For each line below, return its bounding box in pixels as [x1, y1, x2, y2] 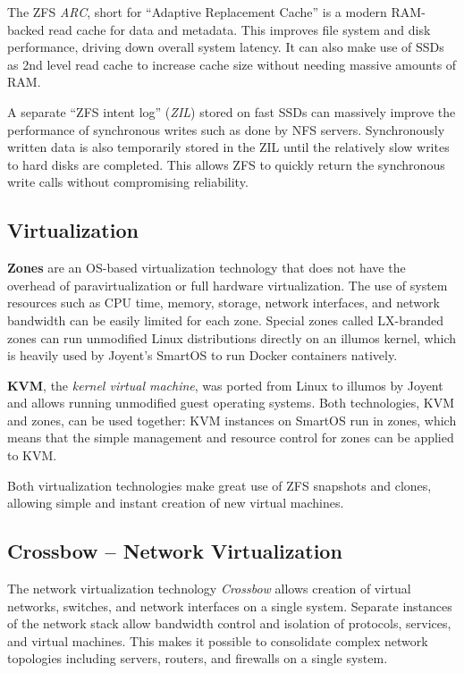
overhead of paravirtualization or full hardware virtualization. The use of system [7, 275, 448, 294]
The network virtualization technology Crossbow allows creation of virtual [7, 579, 411, 598]
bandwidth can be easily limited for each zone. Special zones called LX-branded [7, 310, 444, 329]
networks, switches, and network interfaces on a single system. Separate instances [7, 596, 452, 615]
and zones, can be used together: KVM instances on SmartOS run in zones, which [7, 410, 457, 429]
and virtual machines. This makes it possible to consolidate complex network [7, 631, 428, 650]
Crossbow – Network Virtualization [7, 537, 342, 565]
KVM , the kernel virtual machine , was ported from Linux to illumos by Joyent [7, 375, 443, 394]
